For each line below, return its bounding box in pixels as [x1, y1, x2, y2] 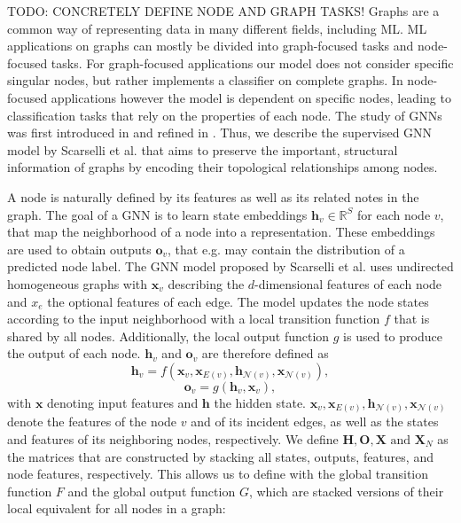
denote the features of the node [7, 412, 177, 431]
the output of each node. [7, 344, 141, 363]
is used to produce [343, 326, 442, 345]
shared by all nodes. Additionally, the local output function [7, 326, 330, 345]
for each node [357, 205, 431, 223]
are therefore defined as [201, 344, 329, 363]
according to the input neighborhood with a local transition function [7, 309, 380, 328]
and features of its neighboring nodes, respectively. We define [7, 429, 339, 448]
